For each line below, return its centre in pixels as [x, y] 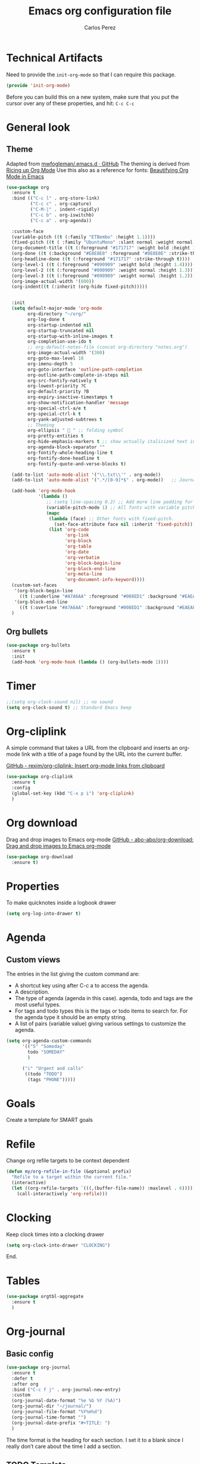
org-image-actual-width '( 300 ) [66, 353]
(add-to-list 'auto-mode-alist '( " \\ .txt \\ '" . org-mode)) [86, 475]
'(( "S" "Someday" [43, 1047]
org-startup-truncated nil [61, 330]
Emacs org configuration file [100, 11]
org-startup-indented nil [60, 325]
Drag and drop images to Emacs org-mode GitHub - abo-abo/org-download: [100, 839]
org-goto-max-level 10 [56, 359]
